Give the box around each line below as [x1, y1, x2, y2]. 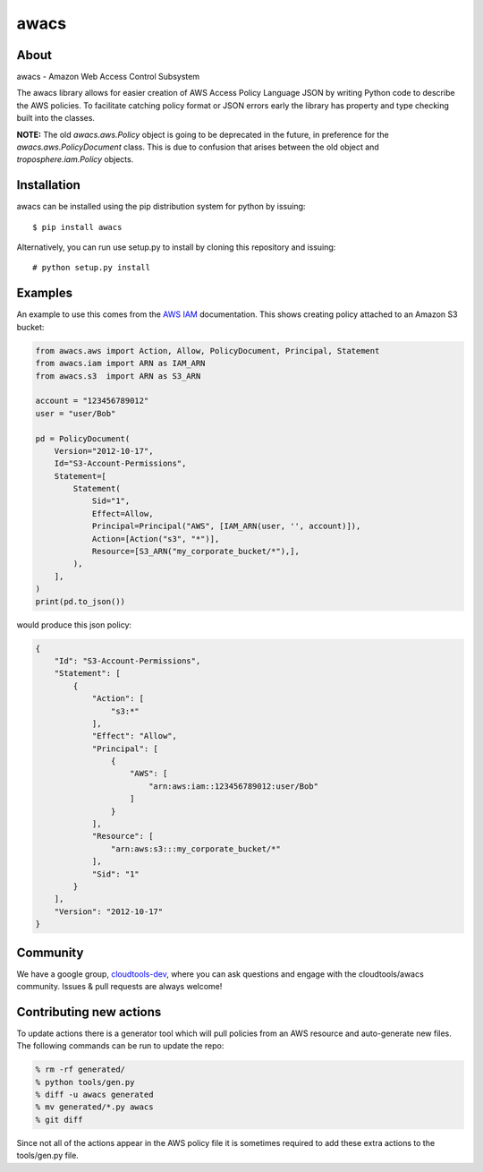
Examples [16, 286, 73, 301]
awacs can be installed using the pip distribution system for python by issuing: [16, 201, 306, 212]
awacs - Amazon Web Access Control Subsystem [16, 72, 200, 82]
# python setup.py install [32, 262, 151, 273]
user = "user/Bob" [35, 408, 116, 418]
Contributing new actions [16, 1004, 162, 1020]
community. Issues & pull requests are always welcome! [16, 981, 223, 992]
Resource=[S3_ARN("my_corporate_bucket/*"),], [91, 546, 300, 557]
